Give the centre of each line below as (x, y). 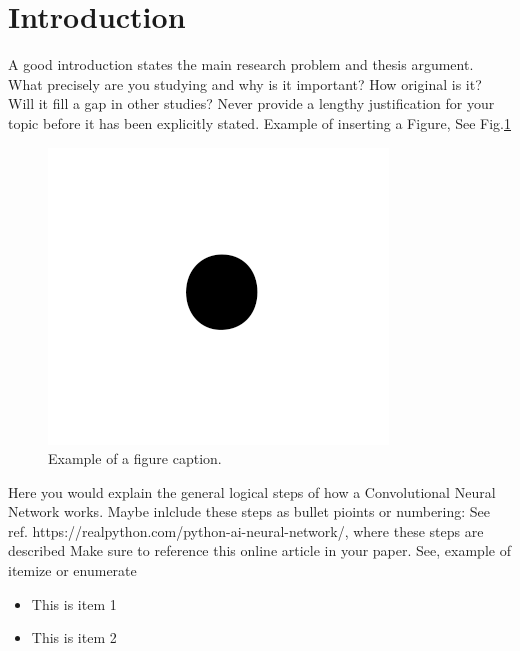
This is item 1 (74, 603)
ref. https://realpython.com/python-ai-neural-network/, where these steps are (246, 530)
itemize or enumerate (72, 570)
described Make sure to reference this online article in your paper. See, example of (259, 550)
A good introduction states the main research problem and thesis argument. (241, 64)
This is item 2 (74, 637)
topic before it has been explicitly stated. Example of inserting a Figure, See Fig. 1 (260, 122)
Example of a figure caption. (135, 458)
